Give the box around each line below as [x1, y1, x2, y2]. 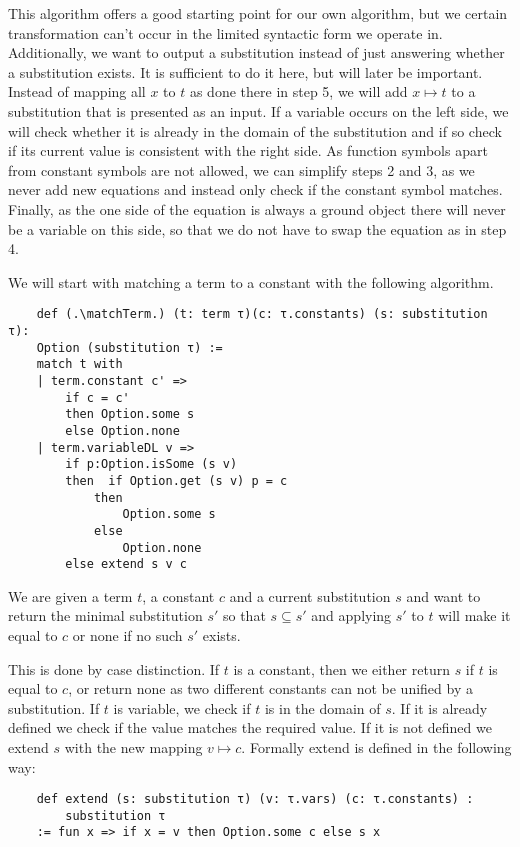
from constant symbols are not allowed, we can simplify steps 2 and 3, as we [8, 159, 475, 180]
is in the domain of [264, 697, 381, 718]
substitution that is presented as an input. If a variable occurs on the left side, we [8, 100, 509, 121]
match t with [36, 357, 123, 372]
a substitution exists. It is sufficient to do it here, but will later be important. [8, 61, 483, 82]
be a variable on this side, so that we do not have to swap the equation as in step [8, 218, 507, 239]
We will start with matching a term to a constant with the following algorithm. [8, 271, 494, 292]
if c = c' [65, 390, 130, 405]
